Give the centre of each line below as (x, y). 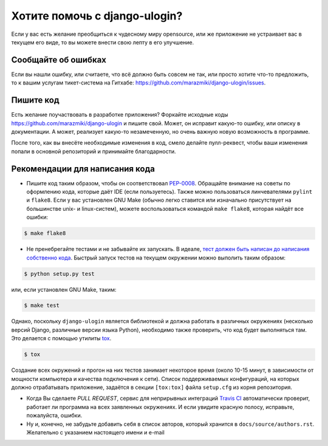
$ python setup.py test (60, 274)
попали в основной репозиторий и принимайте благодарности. (94, 151)
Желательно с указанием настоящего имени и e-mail (96, 432)
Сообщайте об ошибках (59, 60)
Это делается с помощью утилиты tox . (61, 338)
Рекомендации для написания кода (83, 169)
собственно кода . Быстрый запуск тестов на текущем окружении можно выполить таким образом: (156, 258)
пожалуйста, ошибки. (54, 416)
